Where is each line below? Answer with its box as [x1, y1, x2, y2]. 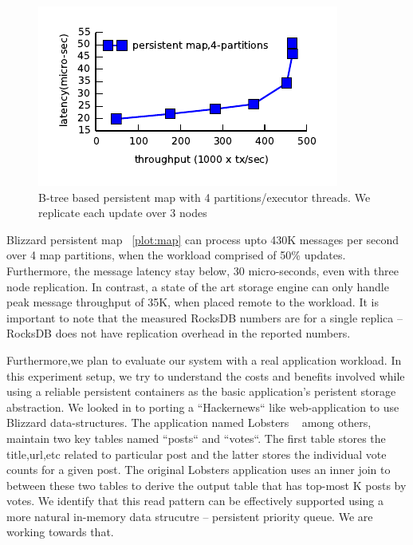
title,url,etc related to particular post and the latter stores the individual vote [6, 445, 387, 462]
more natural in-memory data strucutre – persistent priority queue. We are [6, 507, 373, 524]
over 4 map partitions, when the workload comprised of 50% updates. [6, 247, 346, 263]
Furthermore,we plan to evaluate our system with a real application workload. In [6, 351, 402, 368]
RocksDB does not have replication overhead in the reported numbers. [6, 325, 351, 342]
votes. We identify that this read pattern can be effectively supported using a [6, 492, 383, 509]
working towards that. [6, 523, 114, 540]
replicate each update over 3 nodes [38, 204, 207, 221]
